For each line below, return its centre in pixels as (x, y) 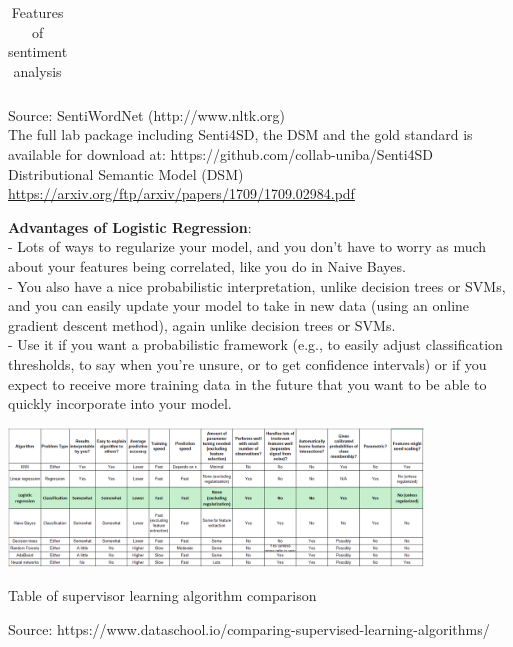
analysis (37, 70)
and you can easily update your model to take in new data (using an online (239, 305)
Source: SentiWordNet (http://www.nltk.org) (147, 114)
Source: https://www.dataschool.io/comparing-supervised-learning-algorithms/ (249, 628)
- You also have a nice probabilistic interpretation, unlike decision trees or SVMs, (257, 285)
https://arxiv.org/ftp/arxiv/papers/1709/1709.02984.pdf (181, 193)
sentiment (38, 51)
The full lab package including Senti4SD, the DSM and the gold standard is (240, 134)
